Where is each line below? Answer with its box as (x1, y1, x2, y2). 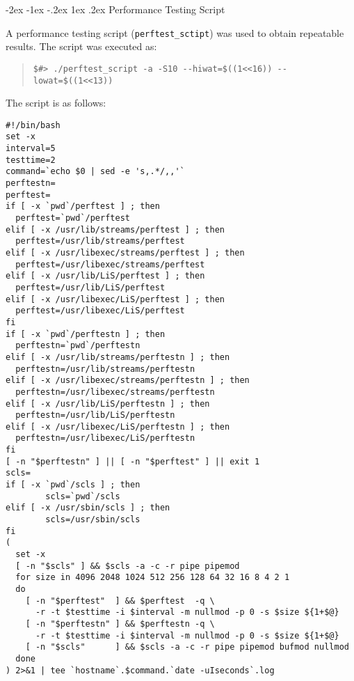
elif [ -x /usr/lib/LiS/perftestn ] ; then (6, 398, 210, 409)
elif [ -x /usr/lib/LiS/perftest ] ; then (6, 271, 205, 281)
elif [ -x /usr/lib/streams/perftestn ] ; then (6, 352, 230, 362)
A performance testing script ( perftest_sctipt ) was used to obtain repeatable (6, 25, 344, 40)
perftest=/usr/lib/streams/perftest (15, 236, 185, 246)
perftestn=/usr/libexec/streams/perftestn (15, 386, 215, 397)
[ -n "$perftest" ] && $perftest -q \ (25, 595, 215, 606)
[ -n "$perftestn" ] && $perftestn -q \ (25, 618, 215, 629)
